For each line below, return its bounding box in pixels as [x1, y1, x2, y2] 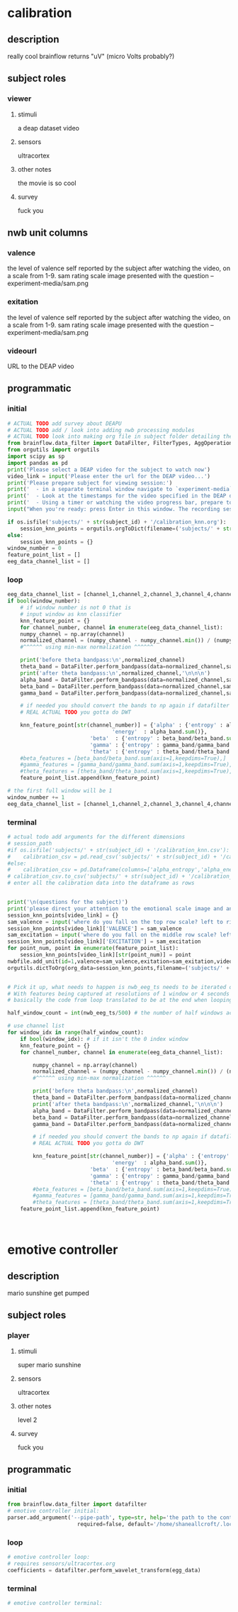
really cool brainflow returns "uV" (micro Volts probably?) [7, 52, 175, 60]
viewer [7, 94, 32, 104]
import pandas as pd [7, 459, 69, 466]
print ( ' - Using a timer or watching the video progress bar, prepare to [7, 499, 233, 507]
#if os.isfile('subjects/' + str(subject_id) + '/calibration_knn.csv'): [7, 846, 230, 854]
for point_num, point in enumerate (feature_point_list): [7, 945, 179, 952]
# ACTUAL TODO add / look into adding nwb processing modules [7, 426, 195, 434]
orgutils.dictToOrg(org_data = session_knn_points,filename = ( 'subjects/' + [7, 964, 230, 971]
